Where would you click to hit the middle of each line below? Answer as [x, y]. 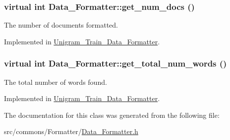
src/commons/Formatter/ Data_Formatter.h [71, 131]
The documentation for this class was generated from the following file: [112, 115]
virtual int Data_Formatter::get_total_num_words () [115, 63]
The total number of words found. [56, 82]
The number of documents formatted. [61, 25]
